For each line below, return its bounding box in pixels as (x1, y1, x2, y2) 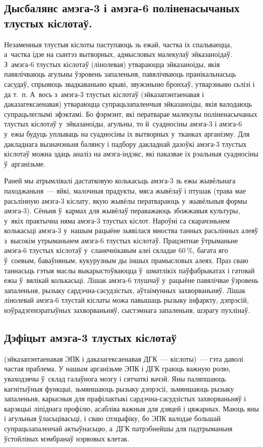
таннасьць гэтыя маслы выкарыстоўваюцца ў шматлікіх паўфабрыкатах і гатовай (4, 265, 255, 275)
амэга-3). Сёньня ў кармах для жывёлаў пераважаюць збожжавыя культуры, (4, 205, 240, 216)
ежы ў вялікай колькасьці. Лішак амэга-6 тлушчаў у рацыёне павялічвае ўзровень (4, 275, 258, 285)
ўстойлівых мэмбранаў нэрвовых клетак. (4, 433, 129, 443)
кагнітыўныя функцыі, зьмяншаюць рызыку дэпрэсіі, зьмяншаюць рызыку (4, 383, 234, 394)
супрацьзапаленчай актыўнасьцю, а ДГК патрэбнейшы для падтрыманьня (4, 423, 233, 433)
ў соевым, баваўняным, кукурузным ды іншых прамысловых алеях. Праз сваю (4, 255, 248, 266)
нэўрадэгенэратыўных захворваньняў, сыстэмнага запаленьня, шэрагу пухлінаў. (4, 305, 250, 315)
